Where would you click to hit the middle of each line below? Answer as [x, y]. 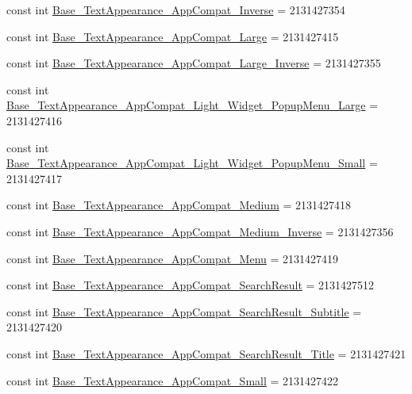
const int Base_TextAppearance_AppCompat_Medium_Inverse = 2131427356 [200, 231]
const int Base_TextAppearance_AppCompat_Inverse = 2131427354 [176, 10]
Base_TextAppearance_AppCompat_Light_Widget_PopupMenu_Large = [193, 105]
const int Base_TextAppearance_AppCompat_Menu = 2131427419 [173, 258]
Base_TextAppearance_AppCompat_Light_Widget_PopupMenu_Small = [192, 163]
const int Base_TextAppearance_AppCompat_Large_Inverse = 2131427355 [194, 63]
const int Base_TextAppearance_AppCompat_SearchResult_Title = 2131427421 [206, 353]
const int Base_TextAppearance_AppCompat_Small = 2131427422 [173, 380]
